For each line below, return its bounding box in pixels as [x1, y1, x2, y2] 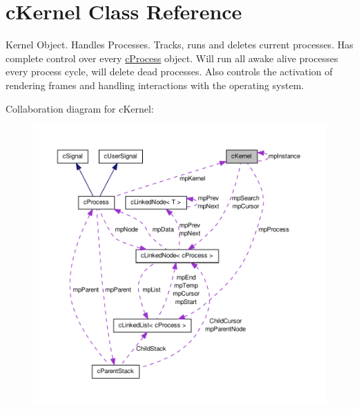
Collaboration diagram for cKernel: [6, 101, 154, 115]
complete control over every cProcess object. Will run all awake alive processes [6, 50, 338, 65]
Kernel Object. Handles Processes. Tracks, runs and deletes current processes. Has [6, 37, 353, 52]
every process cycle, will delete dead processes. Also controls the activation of [6, 64, 333, 79]
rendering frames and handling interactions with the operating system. [6, 77, 304, 92]
